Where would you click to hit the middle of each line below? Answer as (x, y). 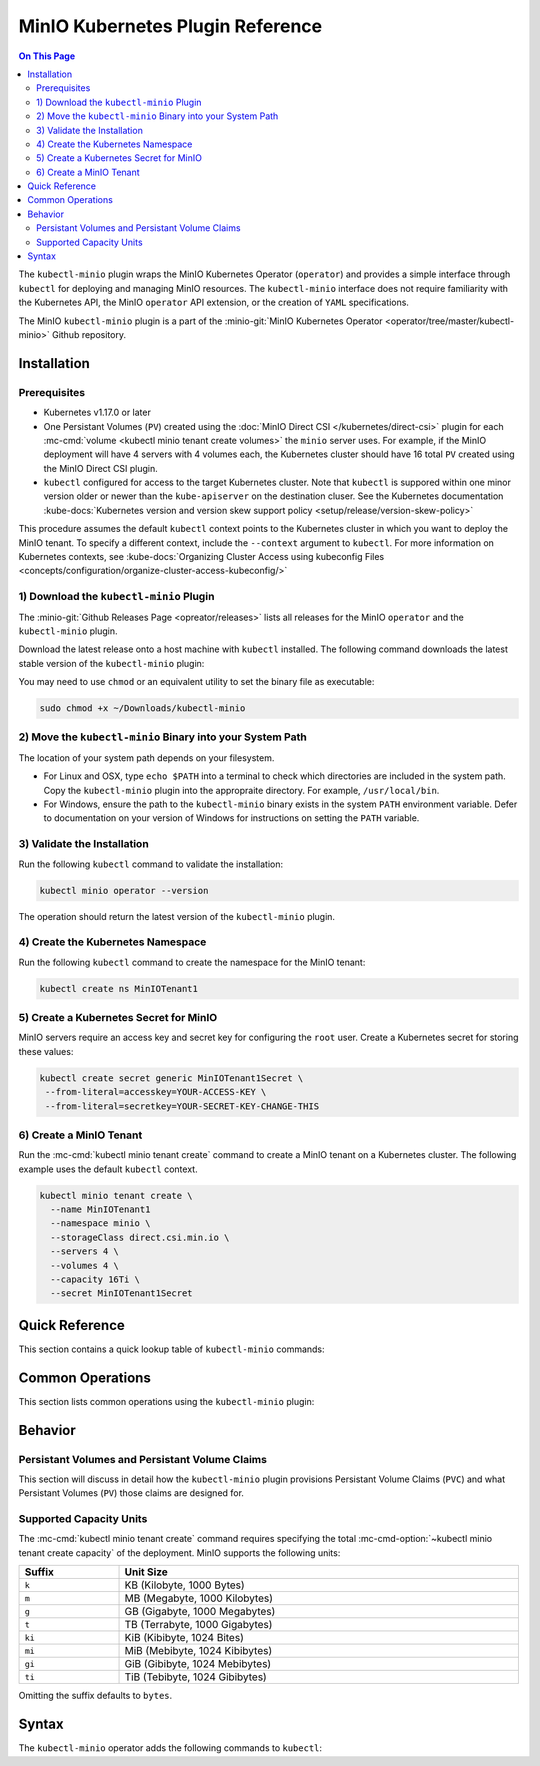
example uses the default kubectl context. (108, 1169)
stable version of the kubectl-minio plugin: (111, 663)
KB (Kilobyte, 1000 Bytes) (184, 1585)
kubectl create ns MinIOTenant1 (119, 988)
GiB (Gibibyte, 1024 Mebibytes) (198, 1664)
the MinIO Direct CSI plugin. (101, 468)
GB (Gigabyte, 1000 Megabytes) (200, 1612)
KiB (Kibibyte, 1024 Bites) (184, 1638)
